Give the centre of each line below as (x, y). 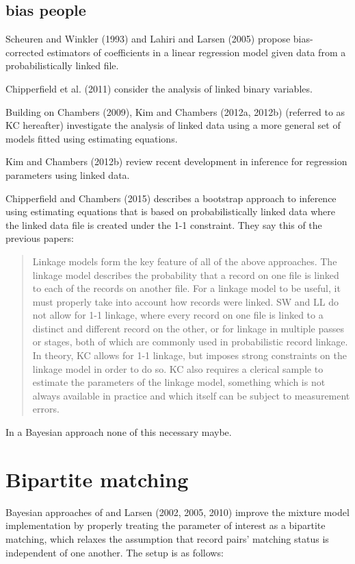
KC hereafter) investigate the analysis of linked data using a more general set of (173, 125)
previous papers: (40, 238)
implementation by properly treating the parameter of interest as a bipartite (166, 525)
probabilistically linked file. (62, 65)
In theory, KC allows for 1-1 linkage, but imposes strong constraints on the (189, 355)
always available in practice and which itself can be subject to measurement (191, 395)
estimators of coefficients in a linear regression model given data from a (196, 52)
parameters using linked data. (68, 174)
